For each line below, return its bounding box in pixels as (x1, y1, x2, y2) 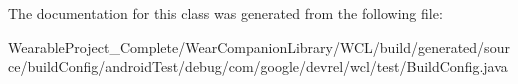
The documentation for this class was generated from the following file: (8, 3, 443, 23)
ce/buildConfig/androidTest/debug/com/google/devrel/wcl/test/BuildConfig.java (8, 56, 508, 77)
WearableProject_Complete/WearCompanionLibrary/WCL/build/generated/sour (8, 36, 510, 57)
